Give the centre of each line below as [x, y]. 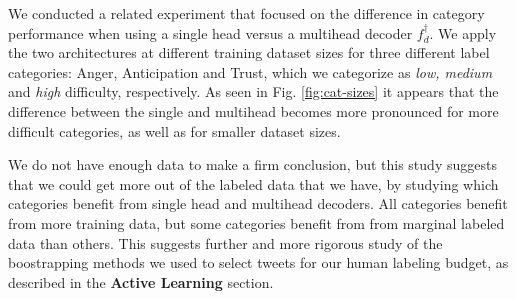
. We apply [463, 32]
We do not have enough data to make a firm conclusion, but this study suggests [252, 164]
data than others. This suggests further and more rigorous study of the [225, 242]
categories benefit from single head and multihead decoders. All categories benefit [258, 203]
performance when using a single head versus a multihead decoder [210, 32]
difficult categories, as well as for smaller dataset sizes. [174, 130]
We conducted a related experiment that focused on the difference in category [246, 13]
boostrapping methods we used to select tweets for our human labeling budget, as [258, 262]
